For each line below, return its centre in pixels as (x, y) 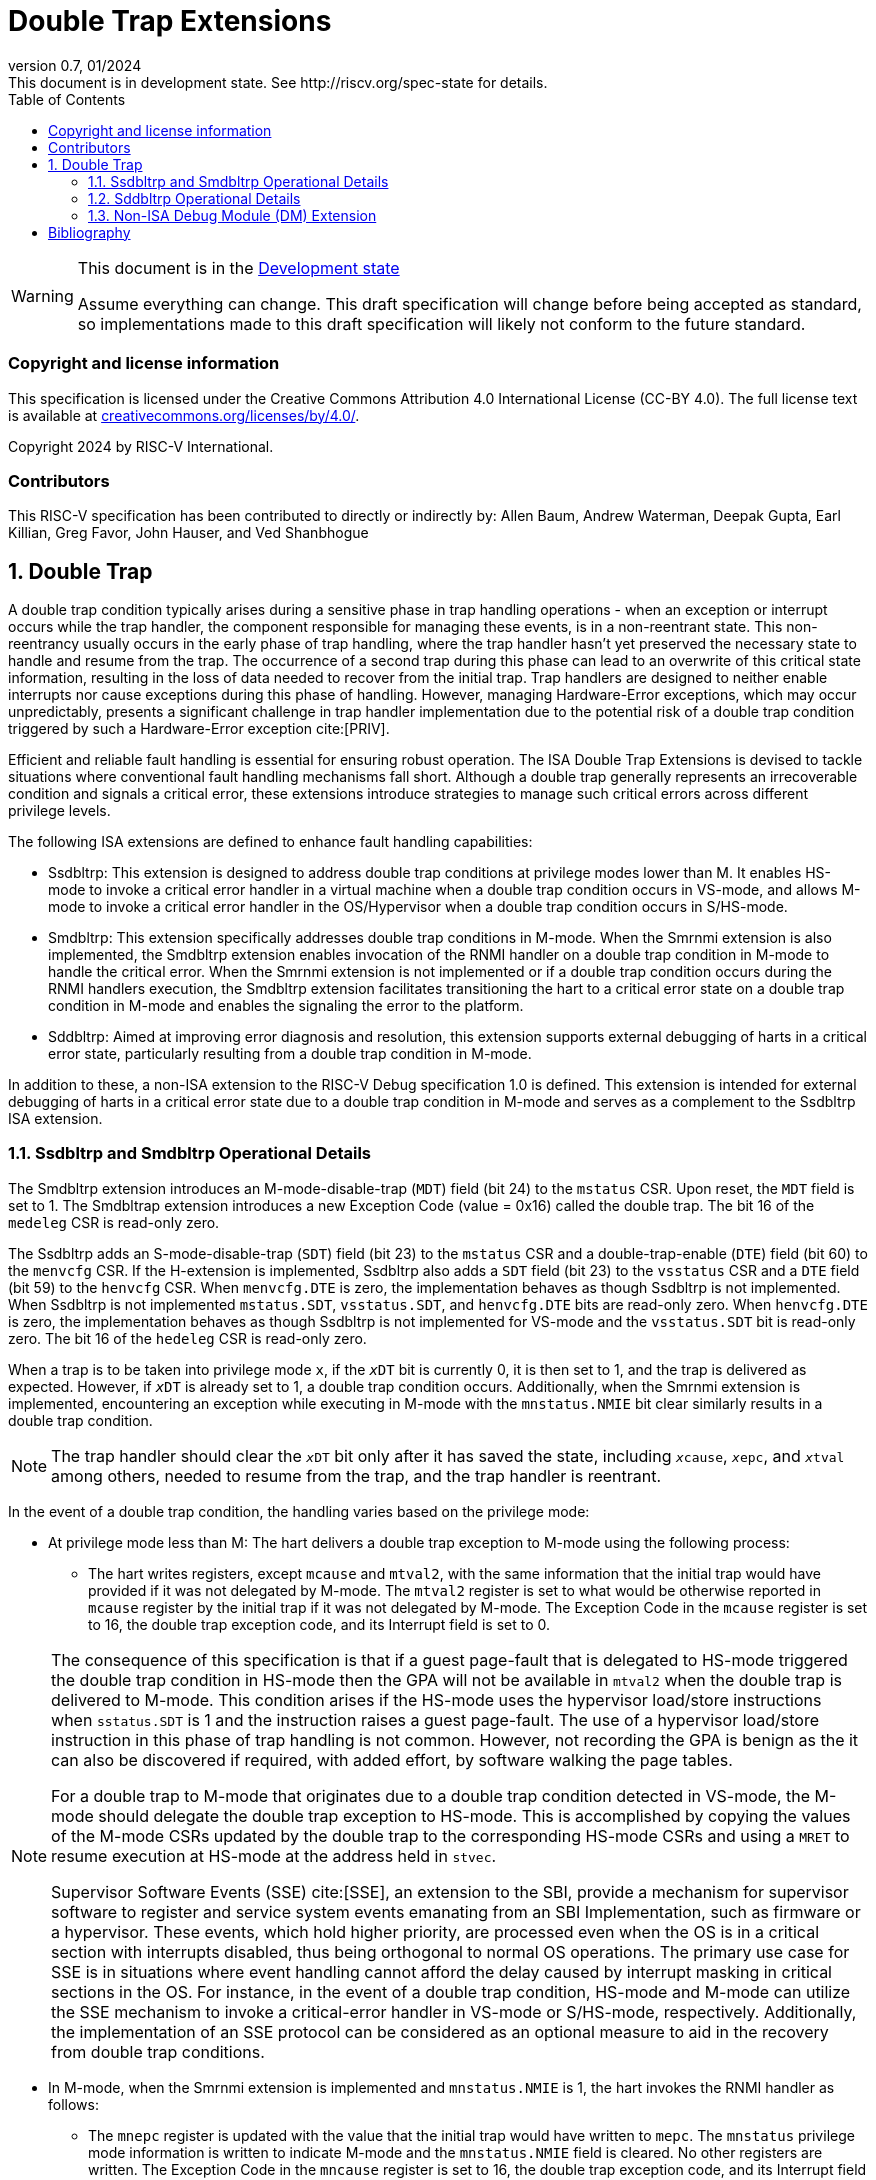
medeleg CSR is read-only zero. (114, 1222)
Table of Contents (67, 99)
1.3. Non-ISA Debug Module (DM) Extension (232, 215)
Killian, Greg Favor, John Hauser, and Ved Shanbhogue (188, 533)
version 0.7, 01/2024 (75, 65)
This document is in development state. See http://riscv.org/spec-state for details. (278, 82)
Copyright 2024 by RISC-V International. (141, 446)
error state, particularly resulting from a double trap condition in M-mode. (290, 1054)
